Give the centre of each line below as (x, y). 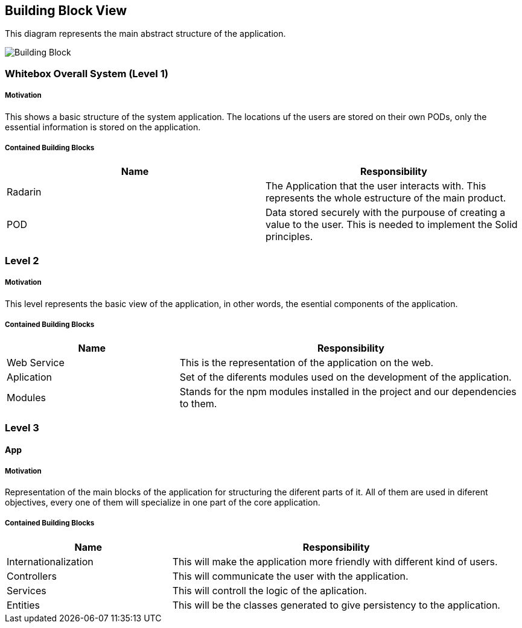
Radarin (24, 192)
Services (27, 590)
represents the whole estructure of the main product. (386, 198)
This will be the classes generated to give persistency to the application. (336, 605)
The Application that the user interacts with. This (376, 186)
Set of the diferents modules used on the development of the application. (345, 377)
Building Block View (66, 11)
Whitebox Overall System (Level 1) (87, 73)
